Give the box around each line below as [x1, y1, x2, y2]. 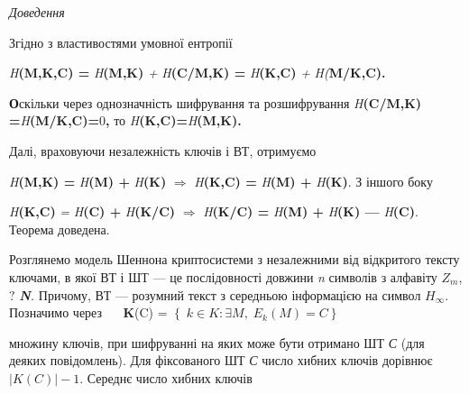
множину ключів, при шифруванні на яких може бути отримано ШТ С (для [9, 333, 425, 352]
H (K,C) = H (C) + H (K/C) [9, 202, 176, 221]
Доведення [9, 3, 65, 21]
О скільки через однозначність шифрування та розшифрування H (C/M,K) [9, 93, 422, 112]
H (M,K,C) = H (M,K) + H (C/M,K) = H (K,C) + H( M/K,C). [9, 63, 386, 82]
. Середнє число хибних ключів [79, 368, 253, 387]
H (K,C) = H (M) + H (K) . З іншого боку [194, 171, 433, 190]
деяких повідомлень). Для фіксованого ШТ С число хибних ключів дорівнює [9, 351, 433, 370]
